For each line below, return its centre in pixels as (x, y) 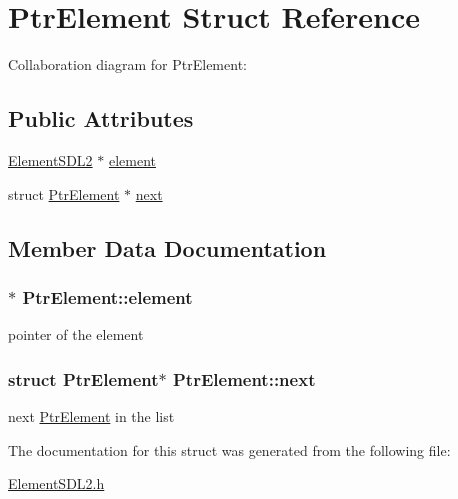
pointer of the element (76, 334)
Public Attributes (101, 118)
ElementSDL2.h (56, 483)
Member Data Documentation (167, 247)
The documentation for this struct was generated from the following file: (229, 449)
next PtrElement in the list (91, 415)
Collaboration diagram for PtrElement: (127, 64)
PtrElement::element (107, 296)
